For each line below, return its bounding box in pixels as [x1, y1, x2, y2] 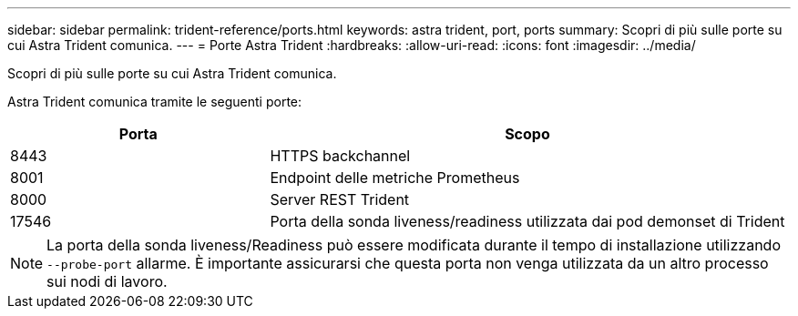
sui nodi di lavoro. [46, 272, 168, 291]
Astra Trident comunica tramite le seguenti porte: [7, 94, 302, 109]
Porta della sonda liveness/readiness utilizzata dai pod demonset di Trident [270, 212, 785, 230]
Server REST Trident [270, 190, 410, 209]
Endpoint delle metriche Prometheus [270, 168, 520, 187]
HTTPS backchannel [270, 147, 411, 165]
